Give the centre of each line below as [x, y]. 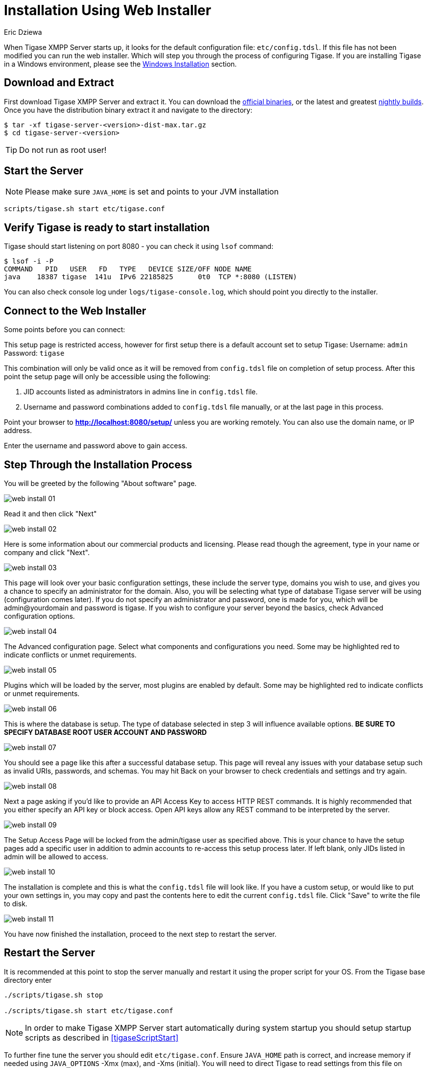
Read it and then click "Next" [50, 513]
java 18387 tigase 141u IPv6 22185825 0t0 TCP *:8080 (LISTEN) [151, 277]
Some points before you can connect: [65, 330]
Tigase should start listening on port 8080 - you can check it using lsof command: [139, 246]
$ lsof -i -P [29, 261]
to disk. [16, 903]
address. [18, 431]
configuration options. [39, 616]
